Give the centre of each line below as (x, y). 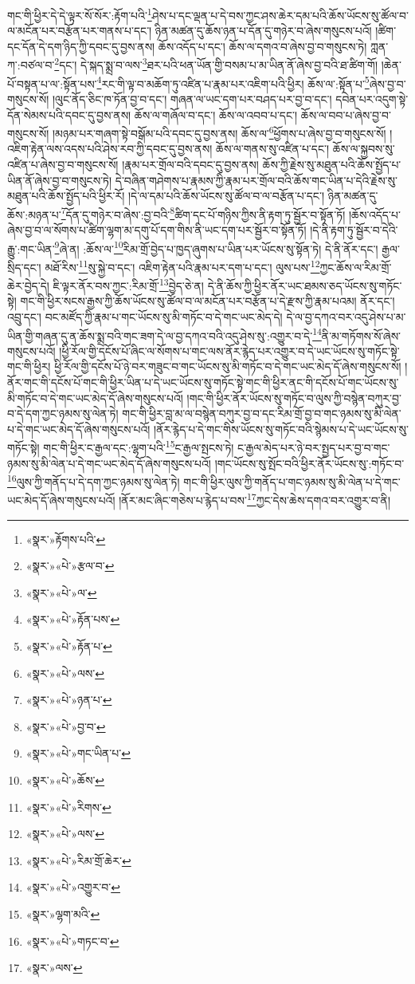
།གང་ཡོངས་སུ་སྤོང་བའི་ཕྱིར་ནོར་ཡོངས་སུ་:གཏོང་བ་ (309, 463)
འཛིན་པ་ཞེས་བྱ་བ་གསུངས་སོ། (63, 164)
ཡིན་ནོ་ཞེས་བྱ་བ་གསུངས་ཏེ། (60, 180)
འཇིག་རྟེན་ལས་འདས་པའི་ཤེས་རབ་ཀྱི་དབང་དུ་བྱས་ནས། (110, 149)
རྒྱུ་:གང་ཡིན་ (31, 248)
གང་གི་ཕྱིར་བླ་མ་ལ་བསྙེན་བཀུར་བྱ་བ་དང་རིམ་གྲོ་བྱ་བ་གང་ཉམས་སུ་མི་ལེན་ (262, 413)
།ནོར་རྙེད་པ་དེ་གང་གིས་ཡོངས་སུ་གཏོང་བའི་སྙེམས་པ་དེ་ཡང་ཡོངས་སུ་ (281, 429)
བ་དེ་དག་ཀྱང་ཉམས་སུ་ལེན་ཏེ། (63, 413)
